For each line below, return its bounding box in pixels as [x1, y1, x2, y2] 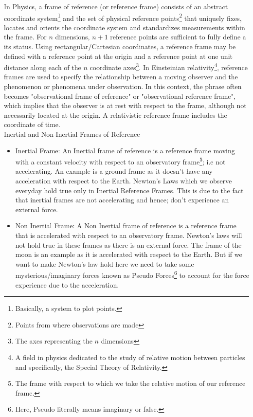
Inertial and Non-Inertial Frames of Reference [4, 129, 140, 139]
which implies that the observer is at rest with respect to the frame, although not [4, 100, 247, 110]
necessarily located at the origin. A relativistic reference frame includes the [4, 109, 227, 120]
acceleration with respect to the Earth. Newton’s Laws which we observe [15, 176, 232, 186]
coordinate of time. [4, 119, 60, 129]
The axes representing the [15, 336, 92, 346]
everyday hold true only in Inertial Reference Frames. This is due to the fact [15, 185, 244, 195]
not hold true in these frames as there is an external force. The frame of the [15, 239, 242, 250]
